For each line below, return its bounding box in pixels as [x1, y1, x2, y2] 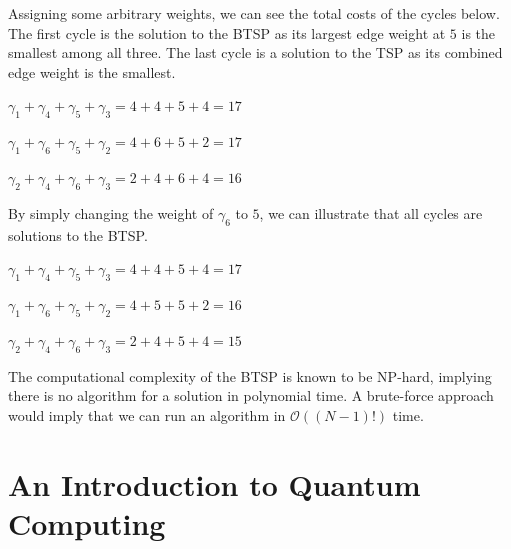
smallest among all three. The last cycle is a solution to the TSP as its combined [8, 42, 503, 63]
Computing [8, 502, 166, 543]
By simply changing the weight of [8, 202, 214, 223]
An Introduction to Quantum [8, 463, 421, 504]
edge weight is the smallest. [8, 61, 176, 82]
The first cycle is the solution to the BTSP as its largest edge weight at [8, 22, 446, 43]
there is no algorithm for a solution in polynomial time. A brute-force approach [8, 385, 494, 406]
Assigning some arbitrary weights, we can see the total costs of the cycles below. [8, 3, 500, 23]
